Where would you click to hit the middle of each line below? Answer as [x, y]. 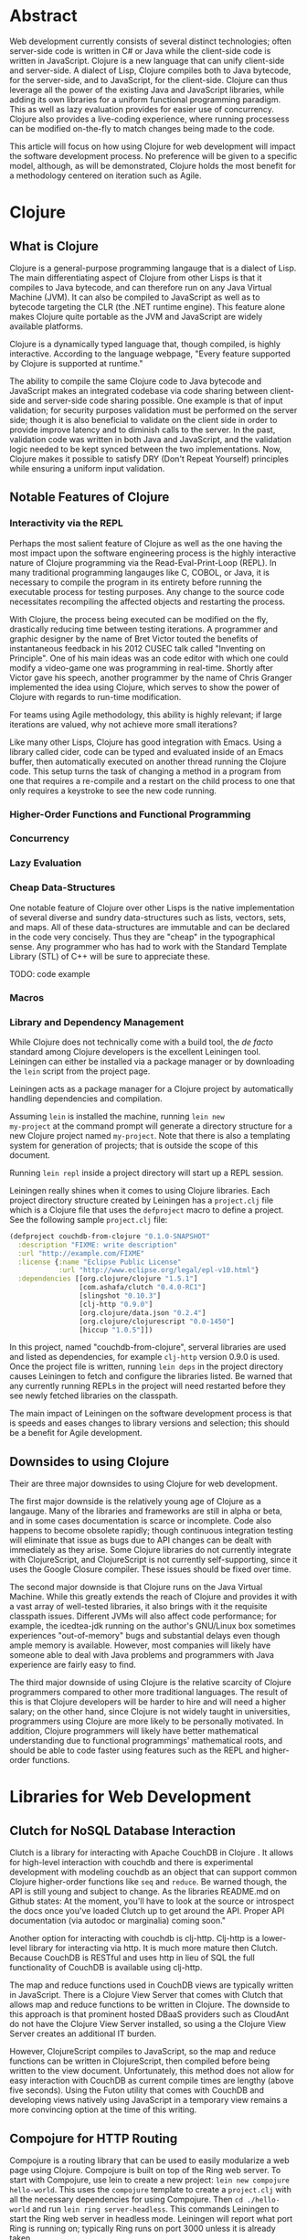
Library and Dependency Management [97, 1022]
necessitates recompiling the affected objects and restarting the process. [148, 601]
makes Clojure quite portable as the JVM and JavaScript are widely [136, 316]
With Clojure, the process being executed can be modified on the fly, [139, 619]
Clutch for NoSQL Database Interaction [122, 1830]
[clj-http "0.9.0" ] [116, 1304]
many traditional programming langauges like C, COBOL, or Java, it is [139, 572]
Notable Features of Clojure [90, 498]
